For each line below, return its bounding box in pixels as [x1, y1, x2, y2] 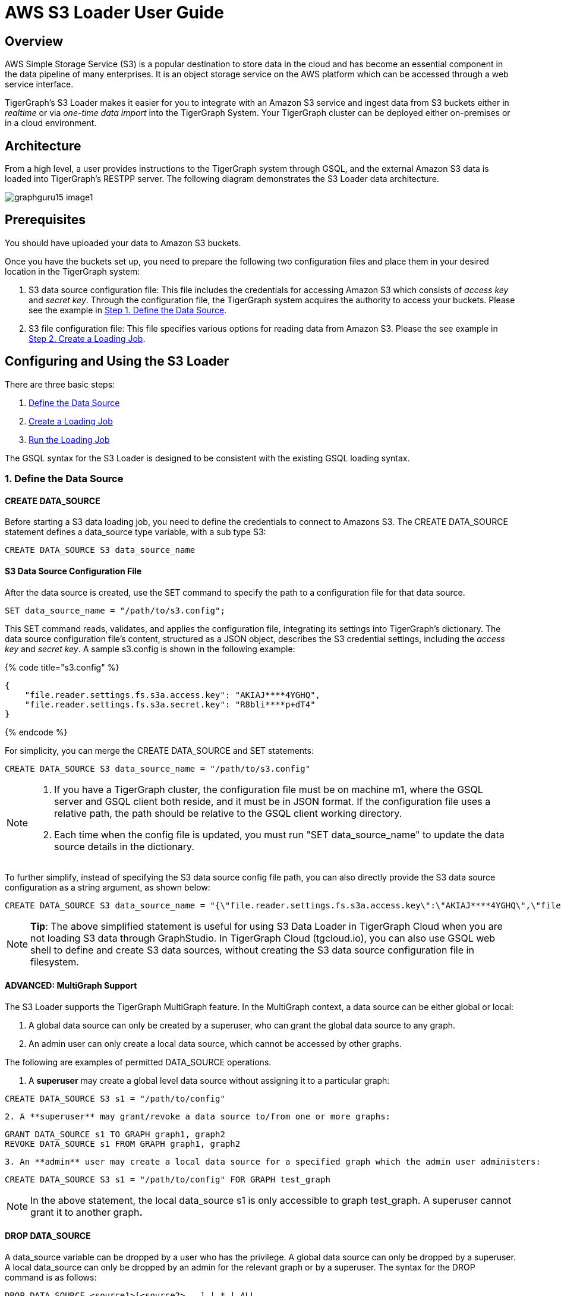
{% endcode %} [5, 726, 68, 737]
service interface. [5, 79, 74, 90]
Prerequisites [5, 212, 86, 228]
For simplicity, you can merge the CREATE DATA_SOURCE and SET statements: [5, 745, 314, 756]
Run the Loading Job [29, 434, 110, 445]
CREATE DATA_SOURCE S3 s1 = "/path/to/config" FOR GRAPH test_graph [5, 1174, 330, 1184]
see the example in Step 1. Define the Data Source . [29, 304, 227, 315]
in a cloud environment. [5, 118, 97, 128]
